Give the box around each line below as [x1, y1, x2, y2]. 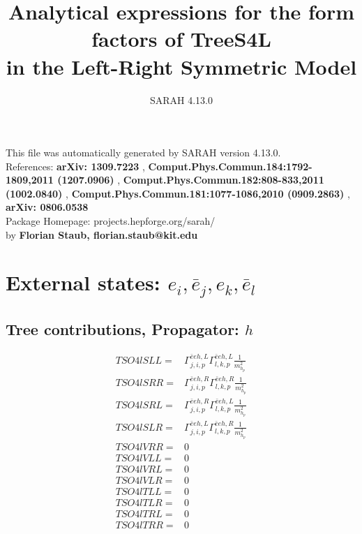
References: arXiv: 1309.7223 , [6, 158, 145, 173]
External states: [6, 268, 160, 297]
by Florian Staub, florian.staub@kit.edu [6, 227, 198, 242]
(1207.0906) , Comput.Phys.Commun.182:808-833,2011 [57, 172, 324, 187]
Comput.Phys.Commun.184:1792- [148, 158, 312, 173]
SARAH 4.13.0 [149, 92, 213, 107]
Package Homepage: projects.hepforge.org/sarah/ [6, 214, 216, 228]
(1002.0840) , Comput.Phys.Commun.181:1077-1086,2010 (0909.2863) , [6, 186, 350, 200]
